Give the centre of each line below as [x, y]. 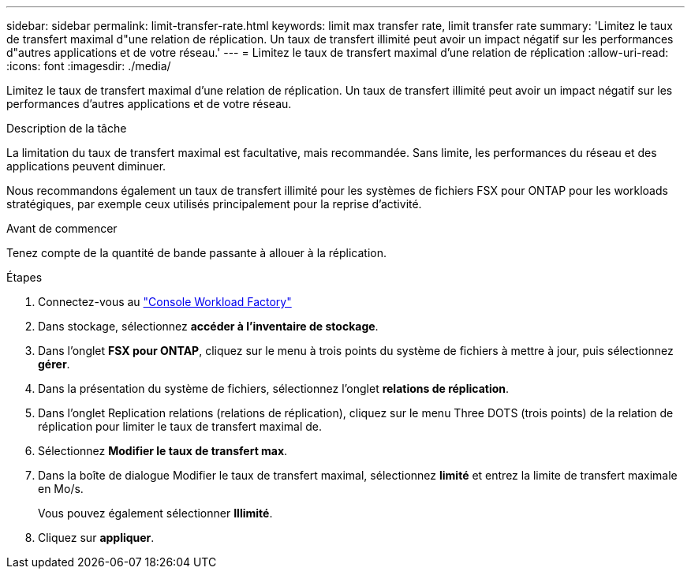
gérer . [54, 364]
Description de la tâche [67, 128]
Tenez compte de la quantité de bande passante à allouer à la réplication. [197, 253]
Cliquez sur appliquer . [96, 538]
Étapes [24, 277]
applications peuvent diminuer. [86, 166]
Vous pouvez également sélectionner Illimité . [155, 513]
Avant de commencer [62, 228]
